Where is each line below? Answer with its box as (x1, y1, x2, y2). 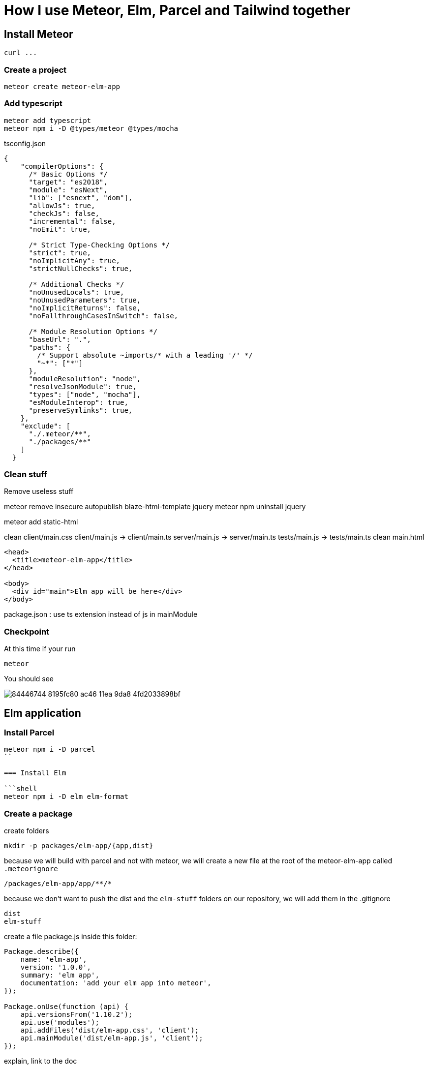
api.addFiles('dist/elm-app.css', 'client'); (20, 1026, 199, 1035)
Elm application (4, 706, 81, 719)
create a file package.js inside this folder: (4, 932, 137, 941)
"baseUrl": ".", (29, 335, 92, 343)
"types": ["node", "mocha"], (29, 390, 141, 398)
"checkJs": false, (29, 209, 99, 217)
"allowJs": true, (29, 201, 95, 210)
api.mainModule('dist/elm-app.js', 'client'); (20, 1034, 203, 1042)
